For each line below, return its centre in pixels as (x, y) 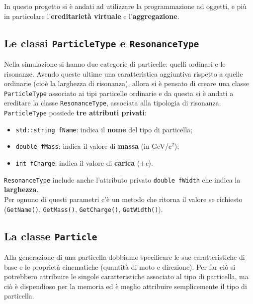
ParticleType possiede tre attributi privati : (75, 113)
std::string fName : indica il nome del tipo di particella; (104, 129)
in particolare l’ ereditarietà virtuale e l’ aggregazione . (92, 16)
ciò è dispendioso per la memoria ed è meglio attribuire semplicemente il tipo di (126, 286)
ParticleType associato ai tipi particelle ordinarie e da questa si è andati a (119, 93)
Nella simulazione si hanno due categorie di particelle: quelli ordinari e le (115, 63)
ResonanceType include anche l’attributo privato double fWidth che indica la (122, 179)
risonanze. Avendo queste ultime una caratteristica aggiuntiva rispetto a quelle (124, 73)
